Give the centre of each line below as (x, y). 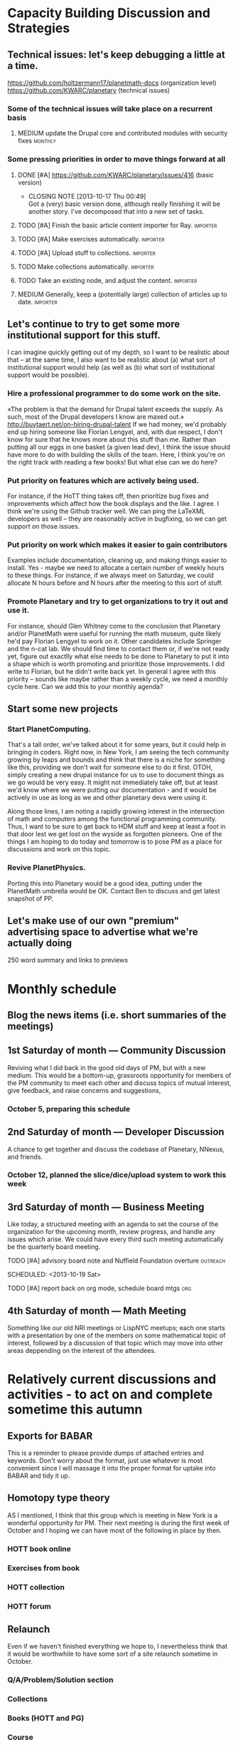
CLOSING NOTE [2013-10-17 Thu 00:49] (87, 196)
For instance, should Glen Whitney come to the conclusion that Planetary (114, 626)
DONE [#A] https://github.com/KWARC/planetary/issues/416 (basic (116, 175)
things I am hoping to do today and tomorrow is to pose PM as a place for (115, 841)
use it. (18, 611)
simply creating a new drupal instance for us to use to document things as (116, 775)
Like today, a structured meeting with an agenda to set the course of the (113, 1224)
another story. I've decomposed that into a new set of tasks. (116, 211)
